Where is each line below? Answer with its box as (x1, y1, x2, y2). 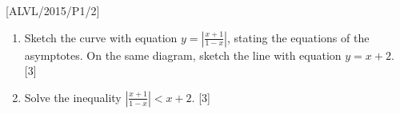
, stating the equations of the (226, 29, 370, 45)
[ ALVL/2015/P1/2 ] (6, 2, 100, 18)
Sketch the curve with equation (24, 29, 178, 45)
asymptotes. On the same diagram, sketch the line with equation (24, 46, 342, 63)
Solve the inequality (24, 88, 122, 105)
